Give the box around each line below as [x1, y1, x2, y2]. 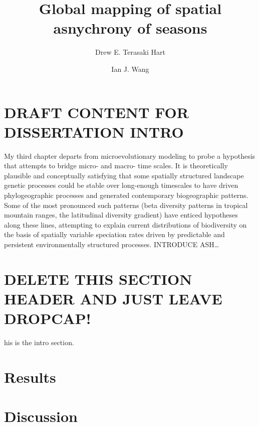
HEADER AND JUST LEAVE [4, 288, 222, 308]
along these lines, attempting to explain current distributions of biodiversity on [4, 219, 247, 230]
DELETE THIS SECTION [4, 268, 192, 289]
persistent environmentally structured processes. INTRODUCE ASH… [4, 239, 219, 249]
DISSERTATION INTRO [4, 121, 184, 142]
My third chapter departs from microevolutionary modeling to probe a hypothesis [4, 150, 255, 161]
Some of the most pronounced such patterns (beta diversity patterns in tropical [4, 199, 248, 210]
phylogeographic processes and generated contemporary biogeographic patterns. [4, 190, 248, 200]
